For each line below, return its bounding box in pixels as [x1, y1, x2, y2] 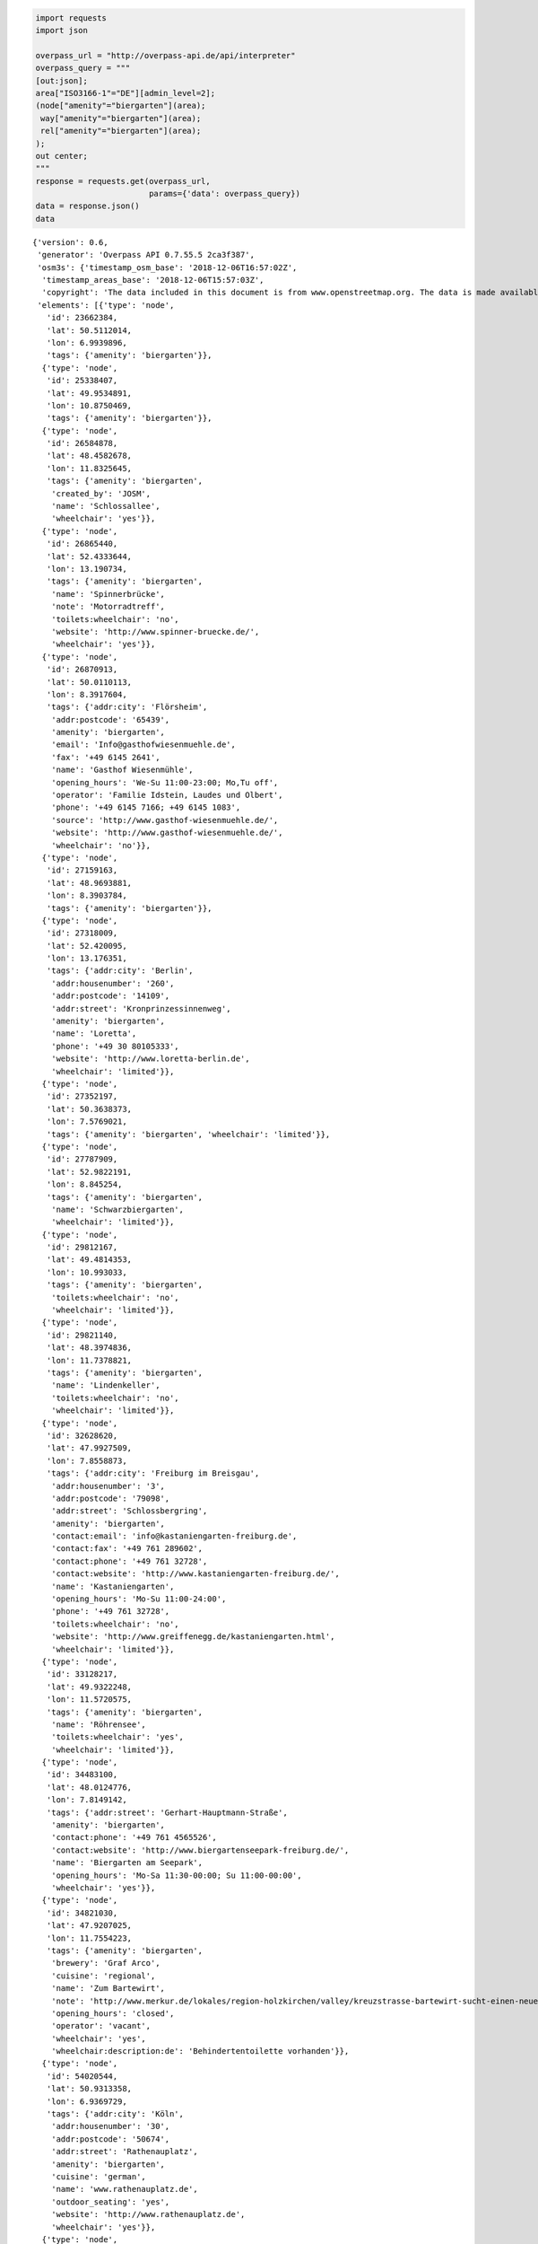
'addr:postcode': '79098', [50, 1493, 170, 1503]
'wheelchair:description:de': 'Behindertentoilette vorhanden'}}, [50, 2047, 350, 2056]
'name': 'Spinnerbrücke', [50, 589, 166, 599]
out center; [35, 151, 89, 161]
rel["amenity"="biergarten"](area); [40, 126, 202, 136]
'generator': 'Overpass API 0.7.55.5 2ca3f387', [37, 250, 256, 260]
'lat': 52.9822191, [46, 1167, 133, 1177]
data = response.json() [35, 201, 141, 211]
